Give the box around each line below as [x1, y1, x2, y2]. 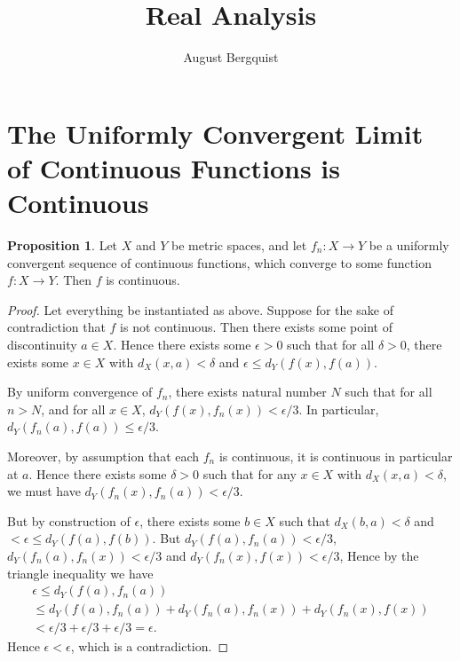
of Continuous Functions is [7, 149, 340, 185]
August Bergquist [183, 48, 279, 67]
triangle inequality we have [7, 563, 154, 582]
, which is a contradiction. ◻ [70, 637, 229, 656]
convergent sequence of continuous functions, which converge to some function [7, 253, 432, 271]
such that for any [202, 464, 297, 483]
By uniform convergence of [7, 382, 153, 401]
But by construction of [7, 511, 131, 530]
